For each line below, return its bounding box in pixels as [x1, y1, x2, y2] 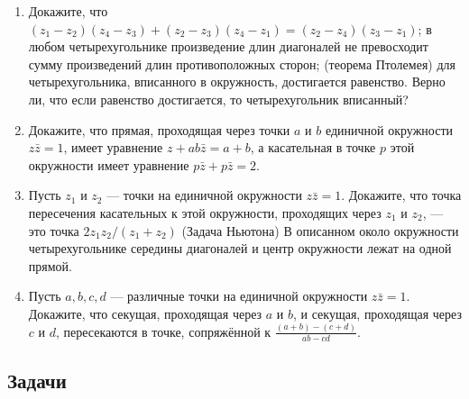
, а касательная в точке [250, 138, 376, 157]
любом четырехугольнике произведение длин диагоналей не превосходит [28, 37, 428, 56]
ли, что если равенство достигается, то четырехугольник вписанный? [28, 89, 409, 108]
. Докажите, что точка [341, 186, 462, 204]
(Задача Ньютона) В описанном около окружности [181, 221, 459, 240]
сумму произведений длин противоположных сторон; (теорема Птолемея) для [28, 54, 455, 73]
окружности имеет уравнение [28, 155, 189, 174]
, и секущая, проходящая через [292, 304, 462, 322]
